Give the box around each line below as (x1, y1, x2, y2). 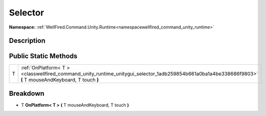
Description (9, 37, 46, 45)
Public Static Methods (9, 52, 77, 60)
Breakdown (9, 89, 45, 98)
